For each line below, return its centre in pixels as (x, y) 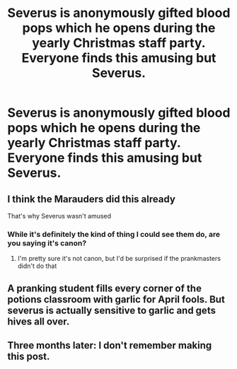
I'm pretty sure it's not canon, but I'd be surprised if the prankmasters (119, 259)
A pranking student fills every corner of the (104, 288)
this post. (29, 357)
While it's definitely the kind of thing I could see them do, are (114, 234)
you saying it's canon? (47, 243)
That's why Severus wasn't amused (59, 216)
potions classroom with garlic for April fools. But (116, 299)
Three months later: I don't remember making (110, 345)
